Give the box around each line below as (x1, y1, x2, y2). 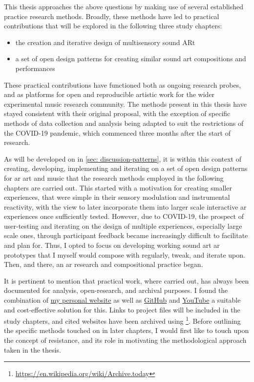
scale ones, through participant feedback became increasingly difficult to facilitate (4, 230, 248, 240)
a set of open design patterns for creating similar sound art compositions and (15, 53, 246, 64)
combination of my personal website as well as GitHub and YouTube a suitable (4, 295, 241, 305)
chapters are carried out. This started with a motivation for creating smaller (4, 182, 232, 192)
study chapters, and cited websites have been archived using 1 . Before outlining (4, 314, 241, 326)
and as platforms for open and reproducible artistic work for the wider (4, 89, 215, 99)
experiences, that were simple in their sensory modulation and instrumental (4, 192, 230, 202)
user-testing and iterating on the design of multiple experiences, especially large (4, 220, 242, 231)
